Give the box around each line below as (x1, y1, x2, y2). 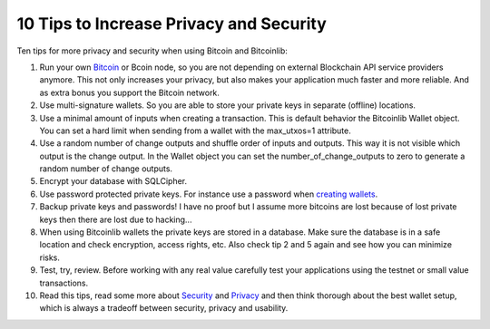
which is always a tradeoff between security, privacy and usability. (39, 303, 289, 314)
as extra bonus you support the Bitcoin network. (39, 87, 220, 98)
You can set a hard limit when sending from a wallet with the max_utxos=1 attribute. (39, 125, 351, 136)
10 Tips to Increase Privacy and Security (16, 14, 327, 34)
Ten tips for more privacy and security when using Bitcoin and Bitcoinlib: (16, 45, 288, 56)
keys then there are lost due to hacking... (39, 214, 192, 225)
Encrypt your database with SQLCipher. (39, 176, 188, 187)
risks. (39, 252, 61, 263)
